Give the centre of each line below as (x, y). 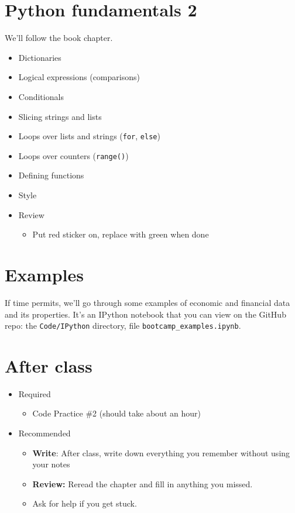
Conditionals (41, 96)
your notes (51, 464)
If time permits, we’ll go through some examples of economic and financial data (147, 302)
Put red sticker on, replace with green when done (121, 234)
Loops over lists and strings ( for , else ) (89, 136)
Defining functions (51, 175)
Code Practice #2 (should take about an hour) (116, 413)
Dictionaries (40, 57)
